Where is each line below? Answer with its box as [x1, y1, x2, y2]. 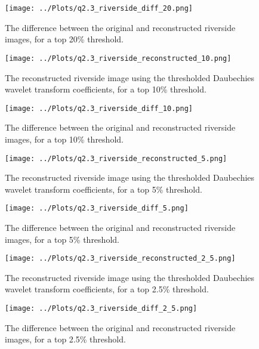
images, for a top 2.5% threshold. [5, 333, 126, 345]
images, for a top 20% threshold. [5, 33, 124, 45]
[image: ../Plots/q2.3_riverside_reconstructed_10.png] [5, 54, 232, 63]
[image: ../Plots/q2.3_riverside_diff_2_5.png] [5, 304, 198, 313]
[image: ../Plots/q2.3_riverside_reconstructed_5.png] [5, 154, 227, 163]
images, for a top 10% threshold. [5, 132, 124, 145]
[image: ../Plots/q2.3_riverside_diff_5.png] [5, 204, 189, 213]
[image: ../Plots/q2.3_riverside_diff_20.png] [5, 4, 193, 13]
